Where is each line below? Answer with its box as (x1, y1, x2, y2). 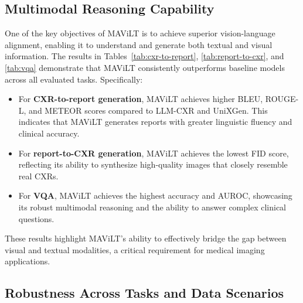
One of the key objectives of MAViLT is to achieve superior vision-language (5, 27, 275, 39)
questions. (18, 212, 55, 224)
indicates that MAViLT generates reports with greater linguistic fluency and (18, 115, 292, 128)
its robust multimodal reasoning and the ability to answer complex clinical (18, 200, 287, 213)
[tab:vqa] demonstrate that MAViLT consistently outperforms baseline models (5, 61, 285, 73)
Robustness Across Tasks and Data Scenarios (5, 284, 284, 302)
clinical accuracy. (18, 127, 80, 139)
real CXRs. (18, 169, 59, 182)
